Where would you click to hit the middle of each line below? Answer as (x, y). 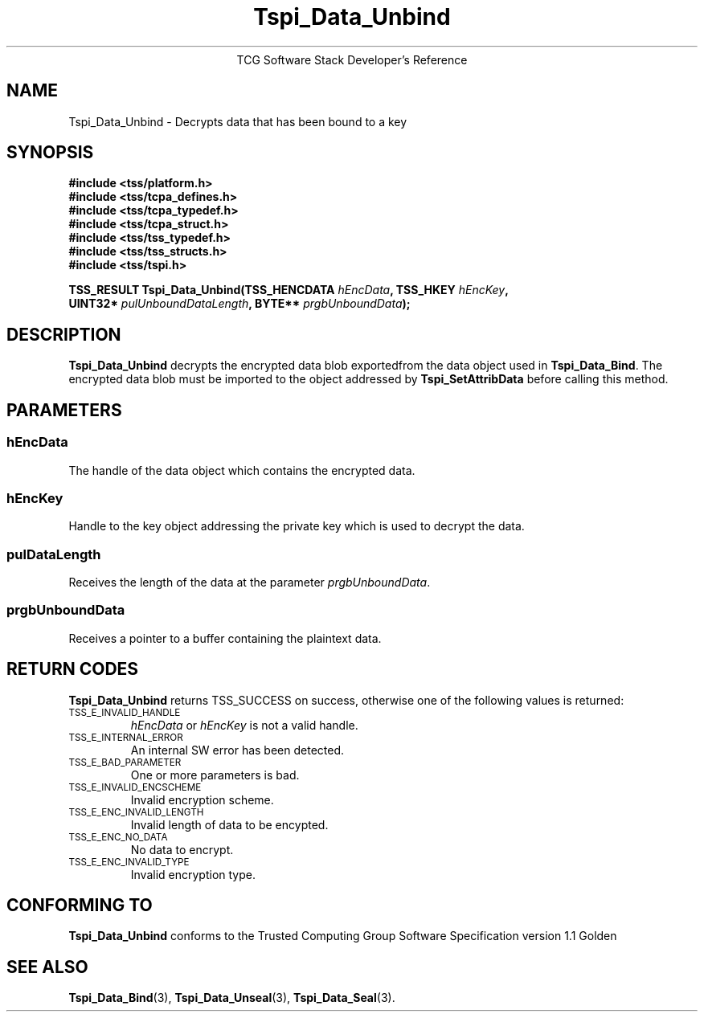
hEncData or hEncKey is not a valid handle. (244, 725)
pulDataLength (54, 554)
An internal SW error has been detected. (237, 750)
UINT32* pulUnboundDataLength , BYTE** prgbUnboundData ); (239, 304)
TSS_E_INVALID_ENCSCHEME (135, 787)
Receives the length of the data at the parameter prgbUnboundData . (250, 582)
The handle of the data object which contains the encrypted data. (242, 470)
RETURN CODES (73, 669)
